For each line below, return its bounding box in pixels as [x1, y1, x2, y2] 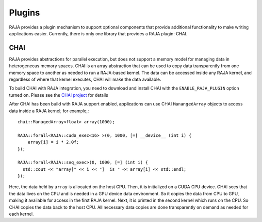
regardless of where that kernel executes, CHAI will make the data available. [9, 76, 161, 82]
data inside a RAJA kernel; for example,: [9, 108, 89, 114]
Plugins [9, 7, 40, 18]
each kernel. [9, 211, 34, 217]
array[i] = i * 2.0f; [27, 139, 80, 145]
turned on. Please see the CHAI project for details [9, 92, 109, 98]
